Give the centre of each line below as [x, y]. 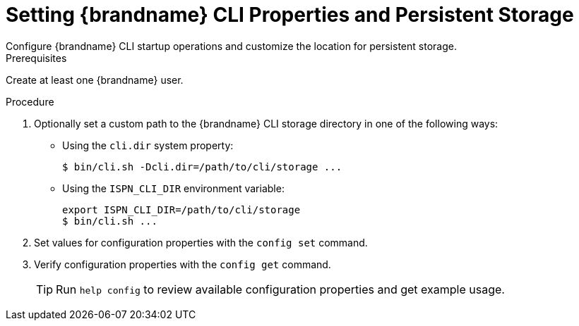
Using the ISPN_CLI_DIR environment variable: [173, 188]
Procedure [30, 101]
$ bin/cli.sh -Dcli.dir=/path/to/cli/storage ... [202, 167]
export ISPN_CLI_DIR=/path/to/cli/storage [181, 209]
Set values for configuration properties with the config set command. [201, 242]
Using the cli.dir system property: [148, 145]
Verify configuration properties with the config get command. [183, 264]
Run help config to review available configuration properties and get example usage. [280, 289]
